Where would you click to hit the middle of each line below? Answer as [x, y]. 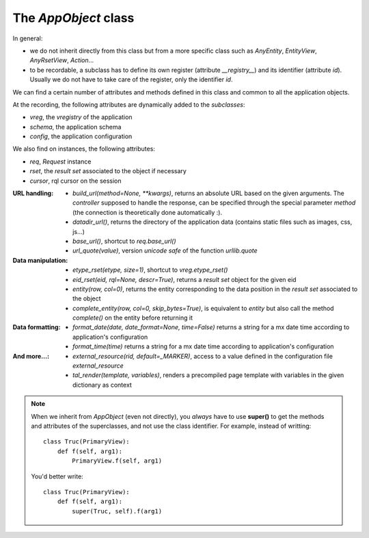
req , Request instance [60, 162]
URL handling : [33, 193]
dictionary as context [102, 385]
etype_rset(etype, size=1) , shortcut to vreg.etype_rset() [150, 270]
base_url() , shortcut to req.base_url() [125, 241]
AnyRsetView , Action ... [62, 60]
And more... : [31, 356]
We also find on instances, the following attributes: [84, 149]
